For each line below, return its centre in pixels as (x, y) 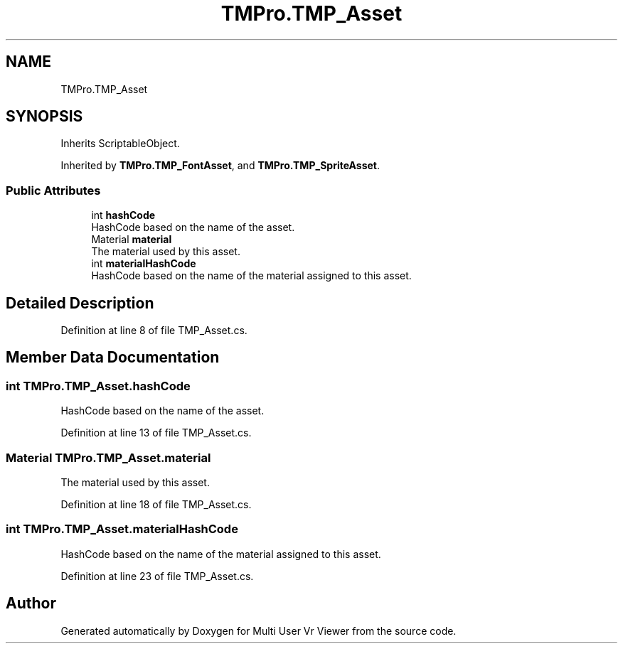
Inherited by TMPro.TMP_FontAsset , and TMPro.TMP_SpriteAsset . (220, 166)
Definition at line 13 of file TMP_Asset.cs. (156, 433)
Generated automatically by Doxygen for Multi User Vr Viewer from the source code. (259, 631)
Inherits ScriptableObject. (120, 144)
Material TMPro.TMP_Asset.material (108, 457)
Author (31, 604)
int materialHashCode (144, 264)
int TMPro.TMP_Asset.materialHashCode (122, 529)
